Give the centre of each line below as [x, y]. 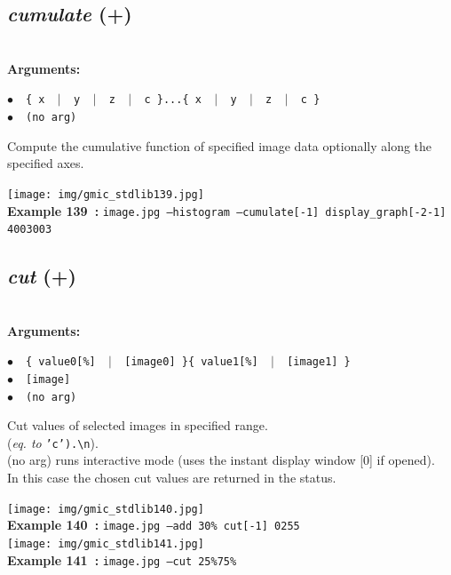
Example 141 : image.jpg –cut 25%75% [122, 559]
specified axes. [46, 163]
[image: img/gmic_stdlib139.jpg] [106, 194]
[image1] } [319, 362]
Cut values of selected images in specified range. [138, 425]
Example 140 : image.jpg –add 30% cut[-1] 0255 [154, 525]
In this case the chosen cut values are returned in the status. [172, 478]
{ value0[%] [61, 362]
